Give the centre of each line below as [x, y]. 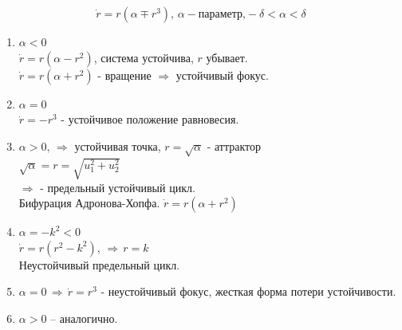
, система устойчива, [144, 57]
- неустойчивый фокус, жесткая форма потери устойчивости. [248, 291]
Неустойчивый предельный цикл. [99, 264]
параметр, [222, 14]
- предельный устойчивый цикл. [118, 187]
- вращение [124, 75]
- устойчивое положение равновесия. [150, 119]
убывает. [227, 57]
